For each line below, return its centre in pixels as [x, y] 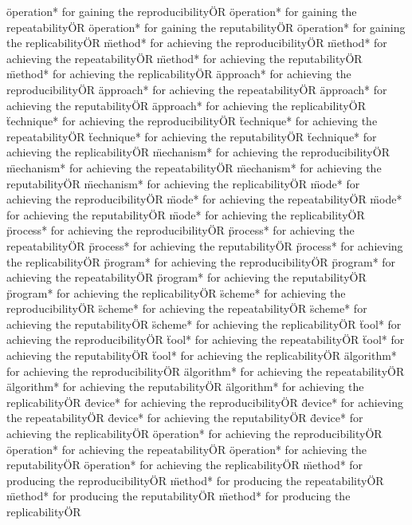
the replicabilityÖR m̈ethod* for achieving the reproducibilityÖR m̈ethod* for [197, 43]
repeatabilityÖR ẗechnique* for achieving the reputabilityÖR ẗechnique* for [192, 136]
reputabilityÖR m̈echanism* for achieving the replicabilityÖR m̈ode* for [183, 183]
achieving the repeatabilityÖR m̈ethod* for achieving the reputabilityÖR [184, 58]
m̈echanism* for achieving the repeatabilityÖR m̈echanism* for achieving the [194, 167]
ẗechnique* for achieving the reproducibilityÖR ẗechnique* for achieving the [192, 121]
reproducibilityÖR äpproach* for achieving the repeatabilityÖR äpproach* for [197, 89]
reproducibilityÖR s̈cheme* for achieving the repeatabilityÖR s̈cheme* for [187, 308]
